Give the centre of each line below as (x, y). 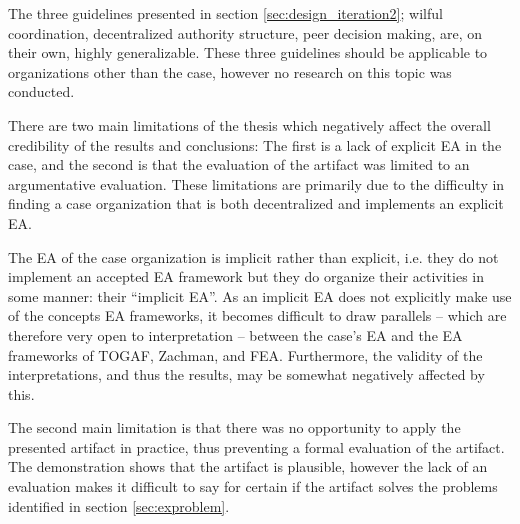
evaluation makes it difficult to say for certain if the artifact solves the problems (253, 486)
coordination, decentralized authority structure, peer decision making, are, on (245, 32)
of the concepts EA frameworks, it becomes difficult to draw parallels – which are (257, 315)
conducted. (41, 91)
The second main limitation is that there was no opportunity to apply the (234, 427)
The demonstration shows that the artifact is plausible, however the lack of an (248, 466)
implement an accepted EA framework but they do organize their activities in (246, 276)
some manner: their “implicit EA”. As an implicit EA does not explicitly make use (260, 295)
